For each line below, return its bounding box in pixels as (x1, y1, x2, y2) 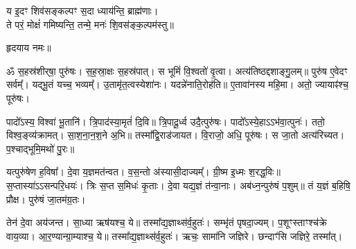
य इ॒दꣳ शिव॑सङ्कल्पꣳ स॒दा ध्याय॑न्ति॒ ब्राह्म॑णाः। (6, 3, 159, 17)
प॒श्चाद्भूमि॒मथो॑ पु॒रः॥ (6, 141, 75, 155)
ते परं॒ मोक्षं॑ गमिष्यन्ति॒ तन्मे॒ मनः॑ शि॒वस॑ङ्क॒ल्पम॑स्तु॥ (6, 17, 174, 31)
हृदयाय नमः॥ (6, 40, 51, 55)
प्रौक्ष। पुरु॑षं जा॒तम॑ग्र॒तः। (6, 191, 86, 206)
